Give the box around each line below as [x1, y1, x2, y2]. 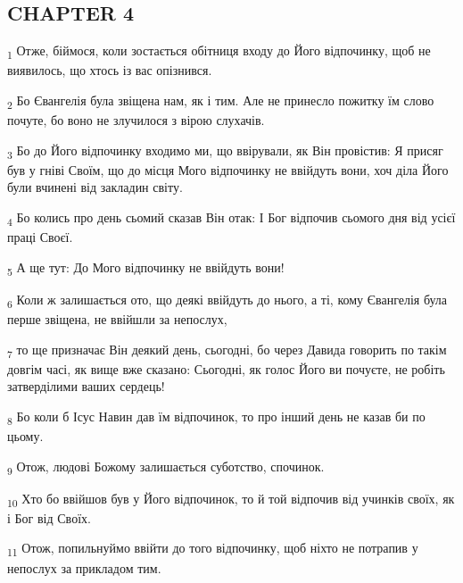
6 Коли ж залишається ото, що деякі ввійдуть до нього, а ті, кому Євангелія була [7, 289, 448, 311]
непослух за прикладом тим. [7, 558, 161, 577]
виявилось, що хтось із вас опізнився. [7, 61, 212, 79]
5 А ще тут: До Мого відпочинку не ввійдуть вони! [7, 257, 285, 279]
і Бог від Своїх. [7, 508, 91, 527]
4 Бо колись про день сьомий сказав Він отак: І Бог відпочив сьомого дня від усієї [7, 207, 456, 229]
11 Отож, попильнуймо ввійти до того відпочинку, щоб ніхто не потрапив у [7, 538, 418, 560]
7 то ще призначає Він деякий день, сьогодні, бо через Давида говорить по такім [7, 339, 447, 361]
